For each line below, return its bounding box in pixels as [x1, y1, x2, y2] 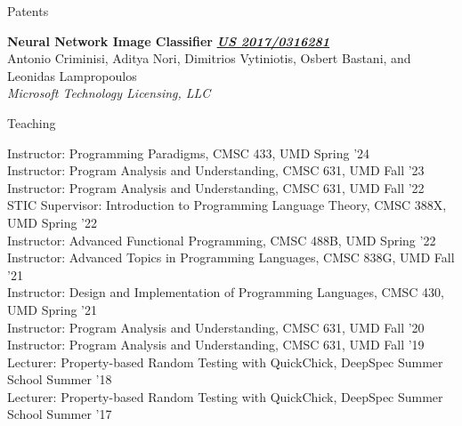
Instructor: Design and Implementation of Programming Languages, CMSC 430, [7, 283, 444, 301]
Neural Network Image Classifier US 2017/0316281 [7, 31, 330, 50]
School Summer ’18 [7, 370, 112, 389]
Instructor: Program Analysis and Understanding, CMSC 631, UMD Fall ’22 [7, 178, 425, 197]
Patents [7, 2, 49, 20]
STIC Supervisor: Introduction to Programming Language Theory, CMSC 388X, [7, 196, 447, 214]
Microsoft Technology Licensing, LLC [7, 84, 211, 102]
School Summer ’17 [7, 405, 112, 423]
